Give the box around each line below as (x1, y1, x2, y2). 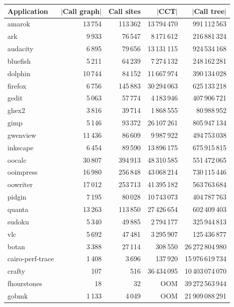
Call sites (108, 5, 141, 16)
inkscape (7, 142, 34, 152)
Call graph (63, 5, 100, 16)
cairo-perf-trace (7, 253, 54, 264)
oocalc (7, 154, 27, 165)
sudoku (7, 216, 29, 226)
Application (7, 5, 48, 16)
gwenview (7, 129, 36, 140)
